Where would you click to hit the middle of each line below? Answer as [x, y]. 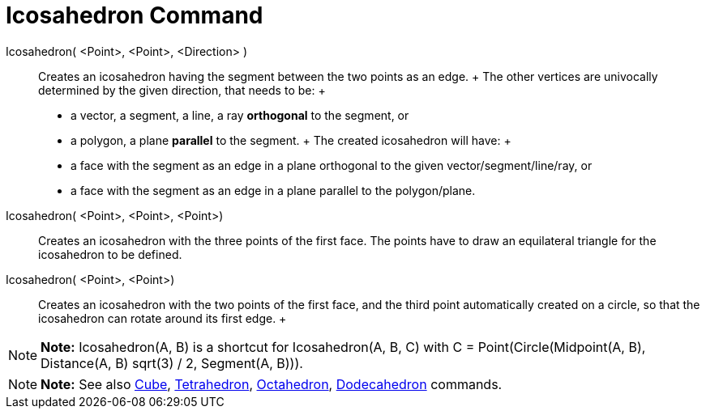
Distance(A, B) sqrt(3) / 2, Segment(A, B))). [172, 363]
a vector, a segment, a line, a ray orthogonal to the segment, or [240, 115]
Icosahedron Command [135, 15]
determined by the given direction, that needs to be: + [182, 90]
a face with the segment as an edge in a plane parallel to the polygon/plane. [273, 190]
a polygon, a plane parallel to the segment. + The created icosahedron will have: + [291, 140]
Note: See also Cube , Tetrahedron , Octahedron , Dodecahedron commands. [272, 384]
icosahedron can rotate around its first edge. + [163, 318]
